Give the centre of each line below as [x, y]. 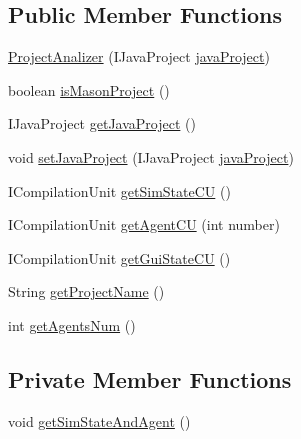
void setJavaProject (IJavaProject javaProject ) [151, 156]
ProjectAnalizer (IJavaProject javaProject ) [139, 56]
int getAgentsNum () [72, 324]
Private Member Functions [150, 378]
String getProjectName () [86, 291]
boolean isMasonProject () [89, 89]
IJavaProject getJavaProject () [102, 123]
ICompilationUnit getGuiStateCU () [119, 257]
